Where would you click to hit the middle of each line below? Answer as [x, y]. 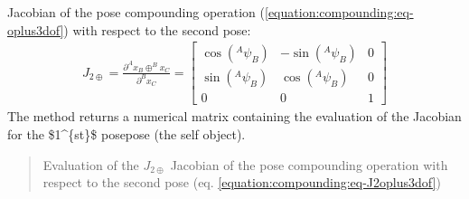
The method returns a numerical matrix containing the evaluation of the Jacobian [234, 116]
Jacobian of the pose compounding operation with [309, 164]
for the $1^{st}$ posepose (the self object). [127, 133]
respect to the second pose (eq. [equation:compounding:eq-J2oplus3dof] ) [242, 182]
